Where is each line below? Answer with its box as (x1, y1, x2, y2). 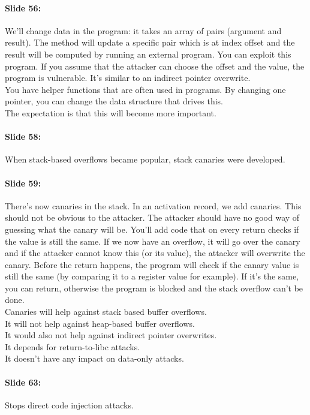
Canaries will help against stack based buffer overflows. (5, 305, 207, 318)
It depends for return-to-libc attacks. (5, 340, 140, 353)
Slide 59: (5, 176, 41, 189)
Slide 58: (5, 130, 41, 143)
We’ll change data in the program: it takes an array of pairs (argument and (5, 24, 282, 37)
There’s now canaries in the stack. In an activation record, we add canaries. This (5, 199, 302, 212)
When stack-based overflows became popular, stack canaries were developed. (5, 153, 285, 166)
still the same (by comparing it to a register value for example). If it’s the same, (5, 270, 299, 282)
